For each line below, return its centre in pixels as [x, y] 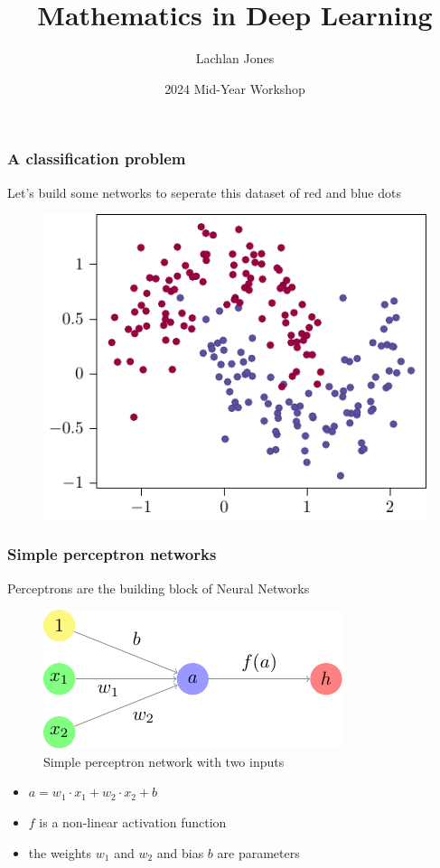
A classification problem [97, 159]
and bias [180, 852]
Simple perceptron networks [112, 554]
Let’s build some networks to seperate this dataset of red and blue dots [204, 192]
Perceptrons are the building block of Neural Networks [159, 588]
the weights [60, 852]
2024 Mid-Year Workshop [235, 88]
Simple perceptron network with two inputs [164, 761]
